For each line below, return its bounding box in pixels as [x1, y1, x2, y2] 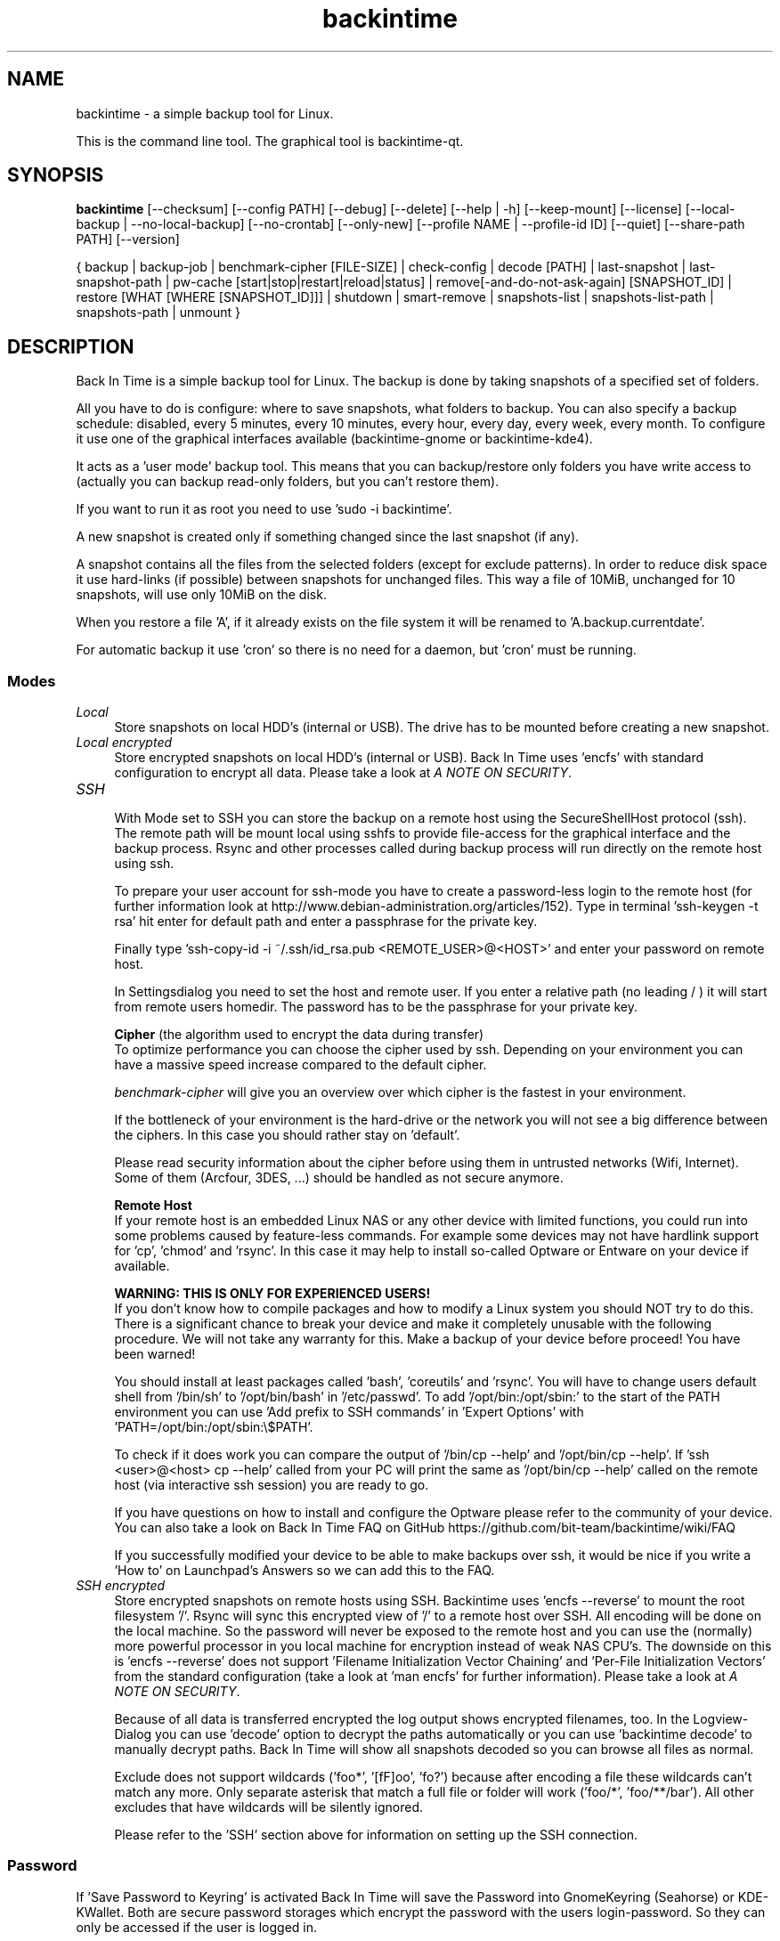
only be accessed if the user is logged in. [76, 1919, 318, 1935]
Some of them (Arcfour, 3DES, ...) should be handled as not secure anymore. [114, 1170, 564, 1186]
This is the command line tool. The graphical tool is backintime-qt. [76, 133, 464, 149]
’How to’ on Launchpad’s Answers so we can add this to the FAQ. [114, 1563, 495, 1579]
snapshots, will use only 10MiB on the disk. [76, 587, 327, 603]
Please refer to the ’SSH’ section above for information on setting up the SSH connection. [114, 1827, 638, 1843]
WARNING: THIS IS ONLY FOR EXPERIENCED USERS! [114, 1286, 431, 1302]
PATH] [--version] [76, 231, 180, 248]
